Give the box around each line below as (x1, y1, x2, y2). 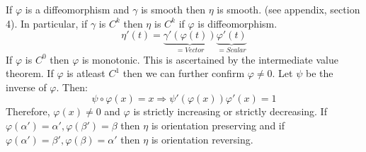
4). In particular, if (6, 16, 88, 30)
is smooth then (141, 2, 205, 16)
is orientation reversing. (151, 131, 253, 146)
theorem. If (6, 66, 54, 81)
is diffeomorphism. (198, 16, 278, 30)
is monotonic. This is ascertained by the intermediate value (81, 52, 338, 66)
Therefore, (6, 104, 50, 119)
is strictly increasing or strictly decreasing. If (133, 104, 327, 119)
